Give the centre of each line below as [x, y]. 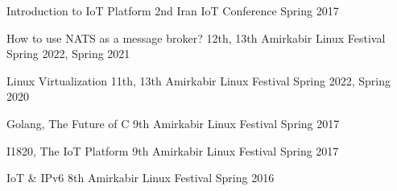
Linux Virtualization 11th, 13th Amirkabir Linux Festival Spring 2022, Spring [198, 80]
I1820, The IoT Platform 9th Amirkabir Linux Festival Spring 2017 [173, 150]
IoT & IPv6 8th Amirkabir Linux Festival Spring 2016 [141, 178]
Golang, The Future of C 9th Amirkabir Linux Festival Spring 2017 [173, 123]
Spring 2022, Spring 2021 [68, 54]
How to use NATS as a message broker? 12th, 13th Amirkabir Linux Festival [196, 37]
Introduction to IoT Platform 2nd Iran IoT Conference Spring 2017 [173, 10]
